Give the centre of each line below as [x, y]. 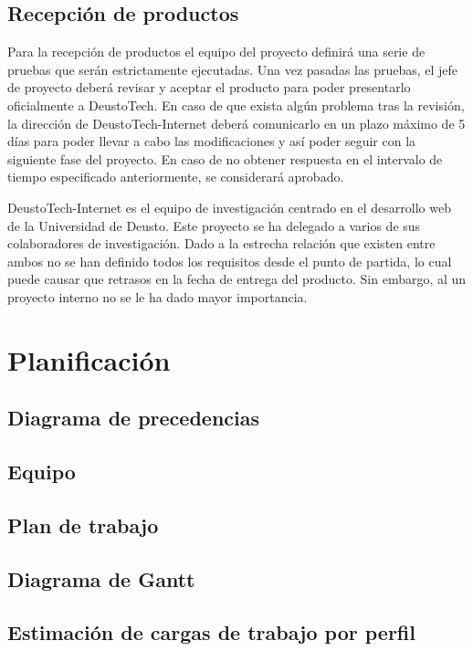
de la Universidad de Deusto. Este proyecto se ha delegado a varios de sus [214, 225]
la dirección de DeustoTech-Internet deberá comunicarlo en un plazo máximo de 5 [236, 123]
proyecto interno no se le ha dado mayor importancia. [158, 296]
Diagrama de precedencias [134, 418]
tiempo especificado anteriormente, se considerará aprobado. [176, 177]
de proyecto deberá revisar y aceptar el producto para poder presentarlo [209, 87]
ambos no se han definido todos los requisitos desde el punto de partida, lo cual [230, 261]
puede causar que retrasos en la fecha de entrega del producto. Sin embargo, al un [237, 279]
